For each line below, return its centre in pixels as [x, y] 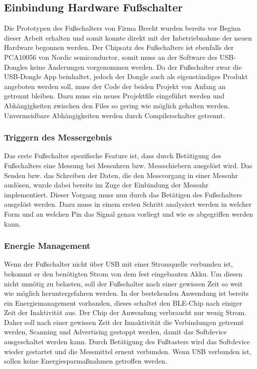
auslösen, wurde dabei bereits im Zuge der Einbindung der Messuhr [106, 185]
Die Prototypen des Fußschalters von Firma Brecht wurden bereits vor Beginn [122, 28]
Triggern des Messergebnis [58, 137]
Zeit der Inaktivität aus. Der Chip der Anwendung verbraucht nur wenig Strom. [125, 312]
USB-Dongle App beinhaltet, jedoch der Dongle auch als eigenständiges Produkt [126, 76]
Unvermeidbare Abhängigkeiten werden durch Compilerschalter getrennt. [115, 115]
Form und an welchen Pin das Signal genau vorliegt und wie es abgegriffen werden [128, 213]
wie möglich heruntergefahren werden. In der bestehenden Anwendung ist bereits [127, 293]
